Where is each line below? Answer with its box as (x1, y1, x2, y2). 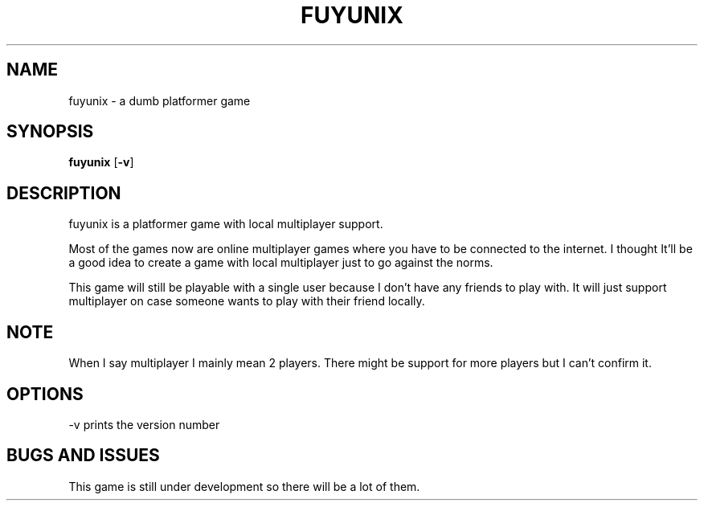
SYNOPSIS (6, 121, 94, 142)
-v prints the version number (68, 417, 220, 431)
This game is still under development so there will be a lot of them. (68, 479, 420, 493)
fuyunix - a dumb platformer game (68, 93, 251, 108)
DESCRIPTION (6, 182, 121, 203)
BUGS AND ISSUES (6, 445, 160, 466)
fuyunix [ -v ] (68, 155, 134, 170)
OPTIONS (6, 383, 84, 404)
